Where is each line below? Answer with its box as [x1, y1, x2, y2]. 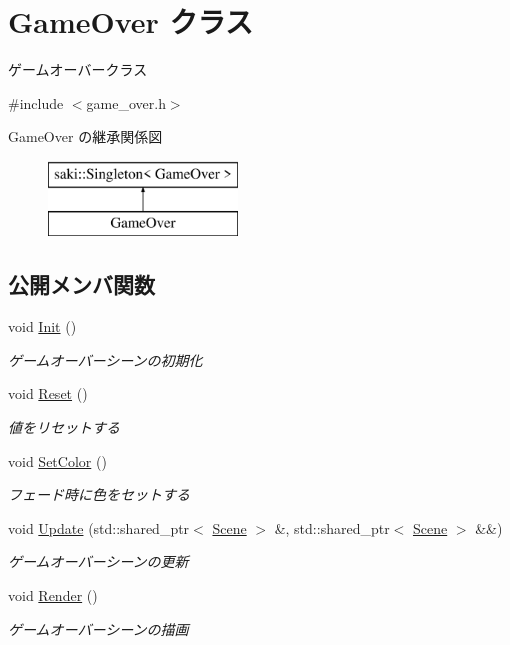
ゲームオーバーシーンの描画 [8, 618, 189, 639]
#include [8, 92, 64, 113]
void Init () [8, 316, 77, 337]
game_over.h [86, 92, 166, 113]
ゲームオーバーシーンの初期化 [8, 349, 203, 370]
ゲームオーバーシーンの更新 [8, 551, 189, 572]
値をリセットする [8, 417, 120, 438]
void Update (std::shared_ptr [8, 517, 190, 538]
